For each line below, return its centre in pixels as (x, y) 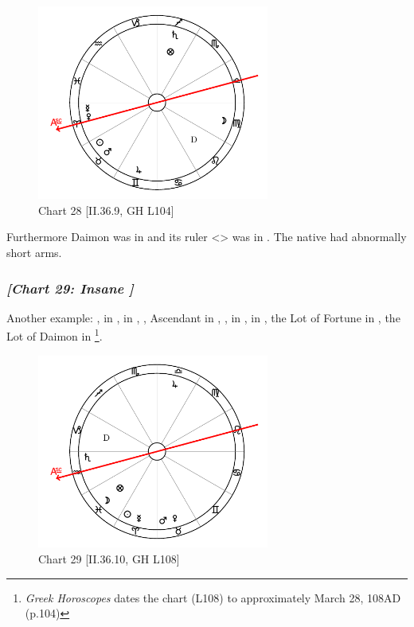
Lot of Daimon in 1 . (55, 335)
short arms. (34, 252)
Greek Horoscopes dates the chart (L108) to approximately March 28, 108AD (213, 597)
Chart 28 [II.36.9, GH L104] (106, 210)
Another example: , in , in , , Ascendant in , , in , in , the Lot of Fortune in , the (203, 317)
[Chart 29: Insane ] (70, 288)
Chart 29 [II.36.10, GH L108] (109, 558)
